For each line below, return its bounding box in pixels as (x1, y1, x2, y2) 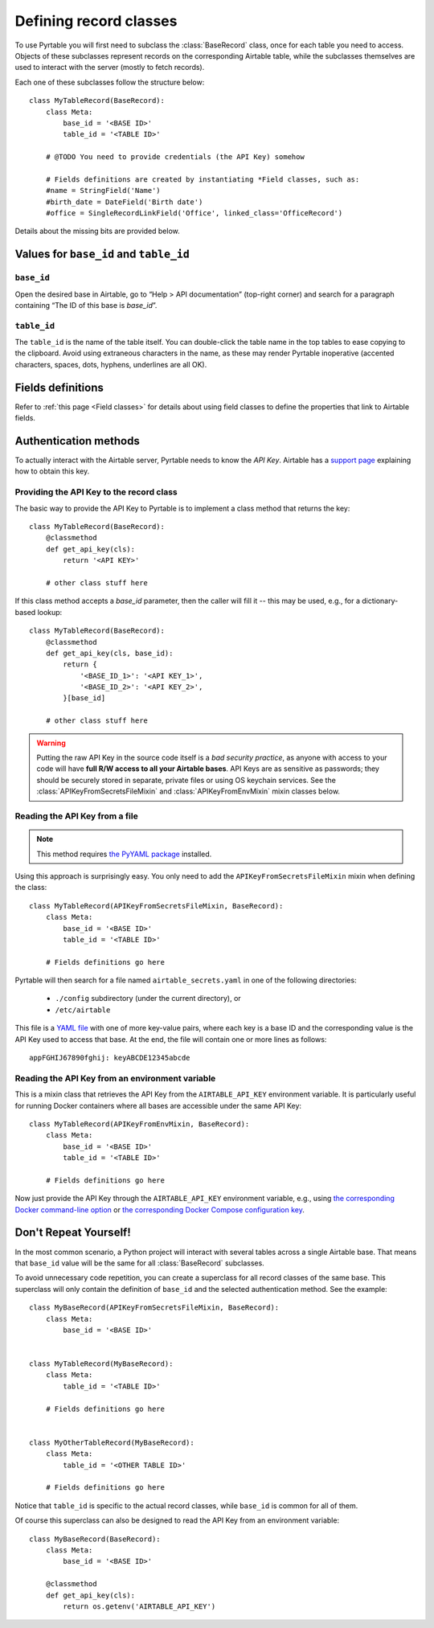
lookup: (37, 607, 63, 617)
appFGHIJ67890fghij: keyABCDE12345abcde (29, 1053, 190, 1063)
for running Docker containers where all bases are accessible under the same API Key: (14, 1101, 301, 1110)
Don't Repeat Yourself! (14, 1226, 132, 1240)
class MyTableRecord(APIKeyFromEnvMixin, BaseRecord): (29, 1119, 250, 1129)
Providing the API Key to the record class (14, 486, 178, 498)
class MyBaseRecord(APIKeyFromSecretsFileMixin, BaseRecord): (29, 1303, 280, 1312)
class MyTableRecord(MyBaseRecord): (29, 1359, 174, 1368)
